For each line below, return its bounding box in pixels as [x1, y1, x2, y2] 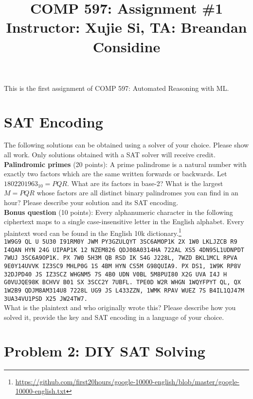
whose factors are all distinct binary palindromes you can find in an [36, 188, 238, 198]
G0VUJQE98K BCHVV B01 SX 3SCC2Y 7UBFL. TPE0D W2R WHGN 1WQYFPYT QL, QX [4, 279, 241, 286]
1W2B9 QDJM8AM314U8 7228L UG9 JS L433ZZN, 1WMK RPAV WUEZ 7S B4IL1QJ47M [4, 287, 244, 294]
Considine [92, 36, 161, 56]
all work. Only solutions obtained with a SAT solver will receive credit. [4, 149, 216, 160]
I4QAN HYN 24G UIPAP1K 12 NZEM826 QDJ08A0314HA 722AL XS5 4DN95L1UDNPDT [4, 246, 244, 253]
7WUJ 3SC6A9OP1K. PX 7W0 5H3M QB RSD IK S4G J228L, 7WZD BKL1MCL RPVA [4, 254, 237, 262]
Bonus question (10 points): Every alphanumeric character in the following [4, 207, 233, 217]
